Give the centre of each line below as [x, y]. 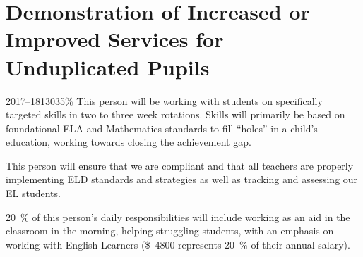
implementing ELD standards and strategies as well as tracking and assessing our [182, 179]
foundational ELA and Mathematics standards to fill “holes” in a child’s [162, 128]
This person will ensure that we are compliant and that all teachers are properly [180, 165]
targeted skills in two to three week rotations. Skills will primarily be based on [175, 114]
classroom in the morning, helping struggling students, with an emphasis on [170, 231]
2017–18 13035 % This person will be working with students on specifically [164, 100]
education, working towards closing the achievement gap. [129, 142]
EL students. [33, 193]
